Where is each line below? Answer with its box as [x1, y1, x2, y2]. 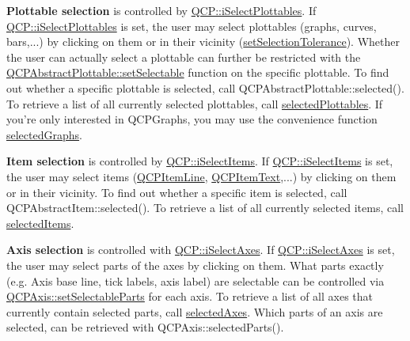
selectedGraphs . [6, 126, 82, 142]
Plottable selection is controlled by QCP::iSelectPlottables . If [6, 2, 317, 18]
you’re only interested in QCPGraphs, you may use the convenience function [6, 111, 378, 127]
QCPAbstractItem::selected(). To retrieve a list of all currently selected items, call [6, 199, 404, 216]
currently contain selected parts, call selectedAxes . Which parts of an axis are [6, 303, 383, 320]
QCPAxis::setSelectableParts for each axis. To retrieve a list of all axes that [6, 288, 373, 305]
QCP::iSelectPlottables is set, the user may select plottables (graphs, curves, [6, 17, 377, 34]
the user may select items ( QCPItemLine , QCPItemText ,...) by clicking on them [6, 168, 397, 184]
